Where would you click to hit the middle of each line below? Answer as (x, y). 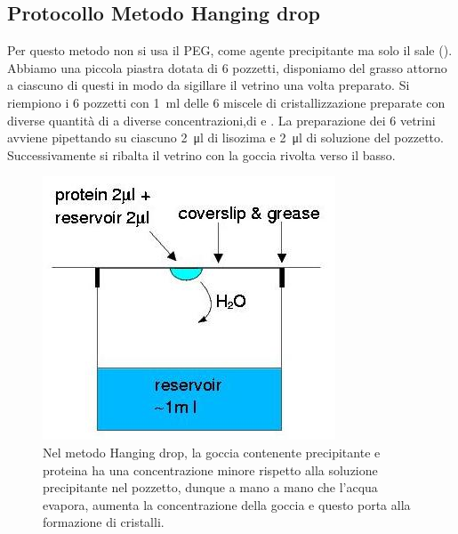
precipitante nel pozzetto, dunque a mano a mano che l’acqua (210, 487)
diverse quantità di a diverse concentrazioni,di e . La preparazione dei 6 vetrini (221, 120)
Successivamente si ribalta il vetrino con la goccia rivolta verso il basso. (201, 154)
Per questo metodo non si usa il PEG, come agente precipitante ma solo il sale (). (230, 50)
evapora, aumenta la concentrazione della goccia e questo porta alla (227, 504)
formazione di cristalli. (104, 522)
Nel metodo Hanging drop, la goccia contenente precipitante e (212, 452)
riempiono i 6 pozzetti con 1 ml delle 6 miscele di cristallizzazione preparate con (226, 102)
